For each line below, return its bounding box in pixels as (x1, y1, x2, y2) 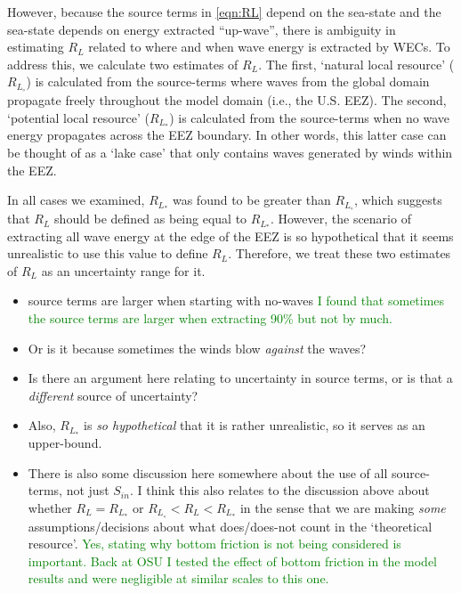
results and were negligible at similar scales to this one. (28, 569, 329, 588)
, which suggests (354, 191, 442, 209)
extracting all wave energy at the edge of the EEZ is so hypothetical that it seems (7, 226, 454, 245)
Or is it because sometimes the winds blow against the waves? (28, 338, 367, 357)
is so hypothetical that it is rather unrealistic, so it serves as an (84, 416, 425, 435)
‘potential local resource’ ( (7, 108, 150, 126)
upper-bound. (28, 434, 102, 451)
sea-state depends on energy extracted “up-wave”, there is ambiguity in (7, 20, 396, 38)
